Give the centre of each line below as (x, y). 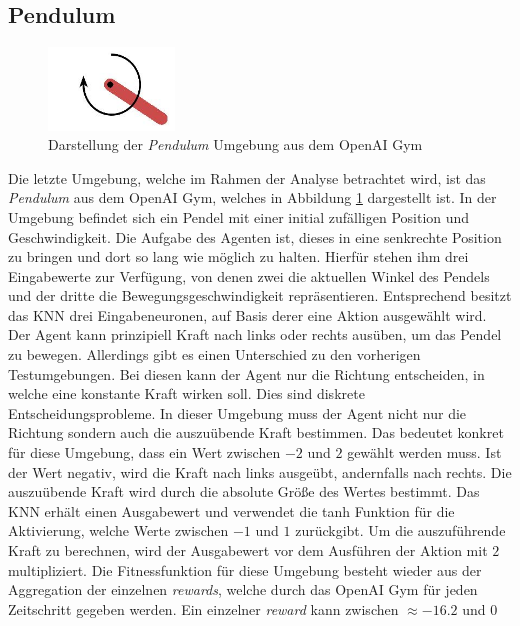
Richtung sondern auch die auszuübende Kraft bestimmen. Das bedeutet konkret (256, 432)
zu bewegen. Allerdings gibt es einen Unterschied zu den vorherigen (214, 354)
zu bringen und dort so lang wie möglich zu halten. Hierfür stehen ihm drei (238, 256)
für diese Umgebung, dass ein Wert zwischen (144, 452)
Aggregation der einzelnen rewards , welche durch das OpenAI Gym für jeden (243, 589)
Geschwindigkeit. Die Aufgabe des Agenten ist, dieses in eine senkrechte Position (255, 236)
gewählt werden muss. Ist (424, 452)
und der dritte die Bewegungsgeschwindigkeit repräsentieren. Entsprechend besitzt (260, 295)
